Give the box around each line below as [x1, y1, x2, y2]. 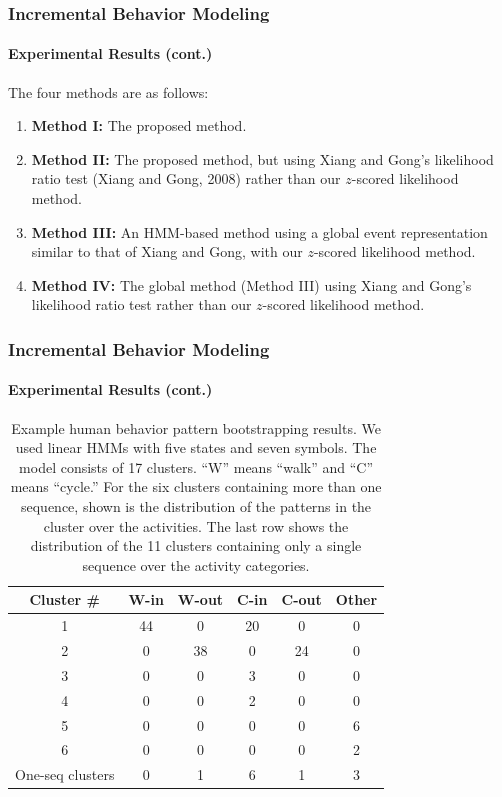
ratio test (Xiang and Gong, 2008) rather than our [31, 168, 341, 189]
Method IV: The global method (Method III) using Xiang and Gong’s [31, 274, 472, 295]
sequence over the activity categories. [82, 554, 310, 575]
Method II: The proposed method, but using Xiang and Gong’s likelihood [31, 148, 494, 169]
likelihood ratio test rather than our [31, 294, 252, 315]
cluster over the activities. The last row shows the [43, 515, 349, 536]
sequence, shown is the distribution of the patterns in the [21, 496, 372, 516]
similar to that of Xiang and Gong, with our [31, 241, 303, 262]
